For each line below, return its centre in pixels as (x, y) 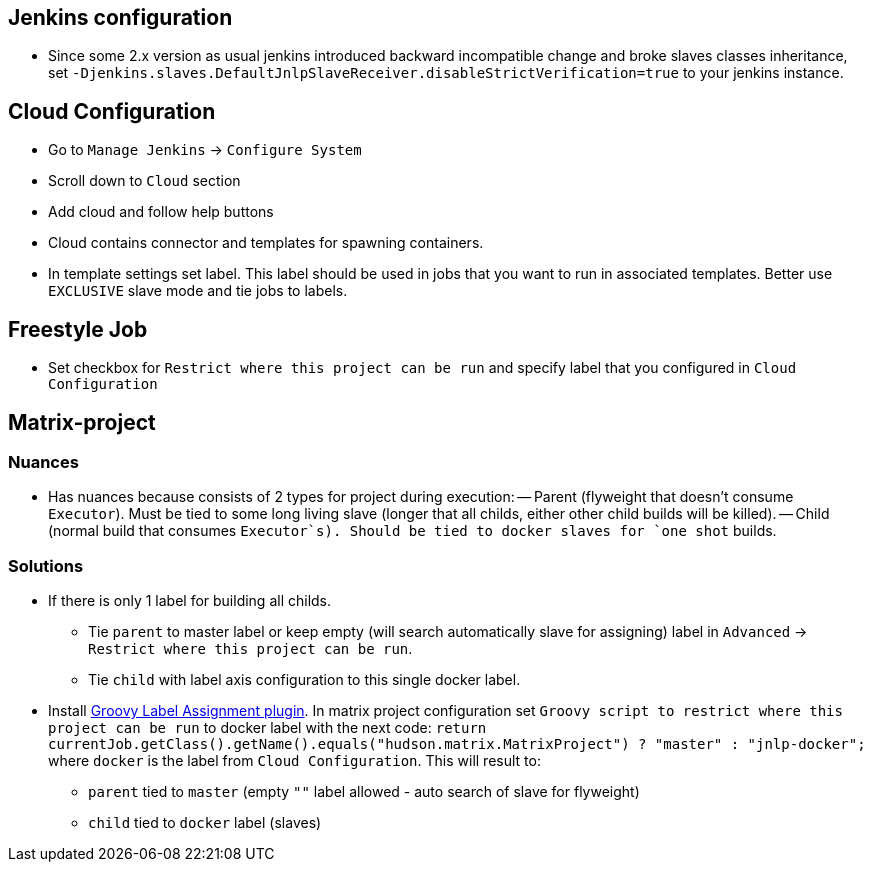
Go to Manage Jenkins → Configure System (205, 150)
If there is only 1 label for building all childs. (190, 601)
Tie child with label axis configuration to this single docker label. (304, 680)
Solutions (46, 565)
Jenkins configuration (120, 17)
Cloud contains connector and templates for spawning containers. (266, 243)
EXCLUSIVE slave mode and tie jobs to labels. (198, 291)
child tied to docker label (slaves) (205, 823)
